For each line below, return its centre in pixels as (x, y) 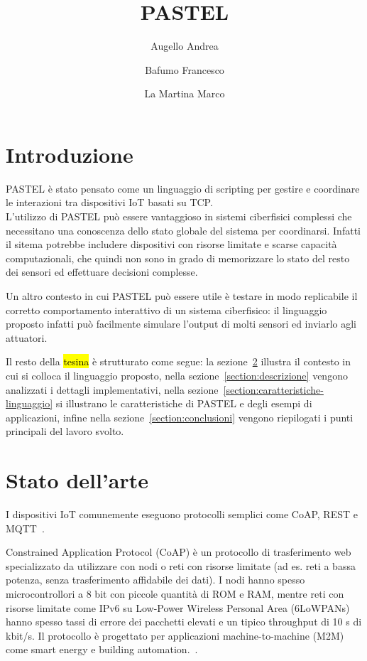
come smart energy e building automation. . (102, 649)
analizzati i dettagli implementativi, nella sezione (112, 389)
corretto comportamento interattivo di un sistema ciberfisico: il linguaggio (166, 310)
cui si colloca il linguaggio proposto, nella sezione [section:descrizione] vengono (177, 375)
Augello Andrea (185, 46)
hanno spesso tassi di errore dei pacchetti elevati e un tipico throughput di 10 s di (184, 622)
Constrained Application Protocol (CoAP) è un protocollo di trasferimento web (179, 552)
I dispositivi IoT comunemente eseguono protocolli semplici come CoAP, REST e (182, 514)
